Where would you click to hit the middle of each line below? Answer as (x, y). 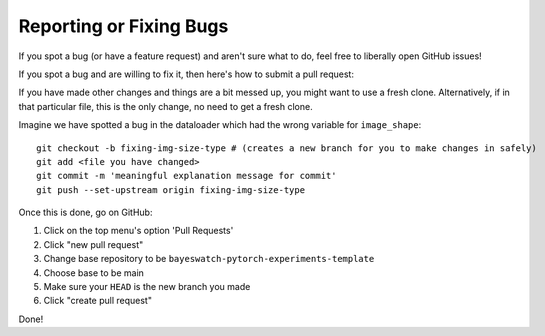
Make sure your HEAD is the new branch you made (147, 287)
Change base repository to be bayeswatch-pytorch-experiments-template (209, 259)
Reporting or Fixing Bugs (123, 26)
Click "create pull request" (97, 301)
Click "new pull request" (93, 244)
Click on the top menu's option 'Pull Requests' (138, 231)
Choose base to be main (94, 272)
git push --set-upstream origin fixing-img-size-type (170, 189)
